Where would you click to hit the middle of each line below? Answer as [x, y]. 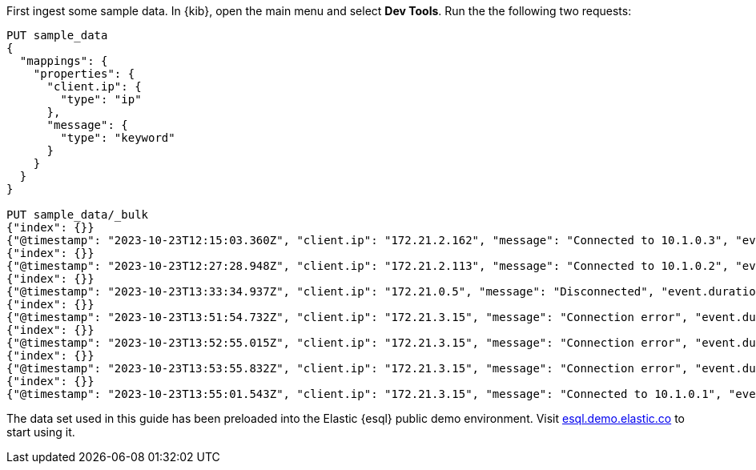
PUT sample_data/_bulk [78, 215]
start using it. [41, 432]
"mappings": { [64, 61]
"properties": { [84, 74]
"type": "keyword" [118, 138]
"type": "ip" [101, 99]
